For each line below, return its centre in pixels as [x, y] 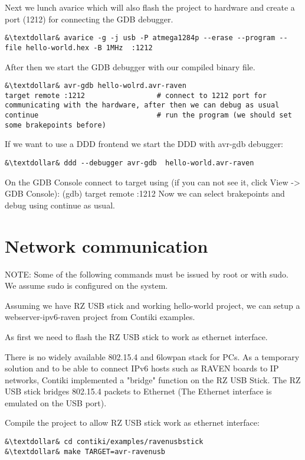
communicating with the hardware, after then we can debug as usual [142, 105]
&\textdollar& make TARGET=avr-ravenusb [85, 451]
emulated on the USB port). [56, 402]
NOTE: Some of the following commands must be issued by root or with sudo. [147, 274]
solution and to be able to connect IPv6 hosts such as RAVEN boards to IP [142, 368]
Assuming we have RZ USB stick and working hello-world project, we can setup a [152, 305]
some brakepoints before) [55, 125]
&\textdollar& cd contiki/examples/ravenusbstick [104, 442]
